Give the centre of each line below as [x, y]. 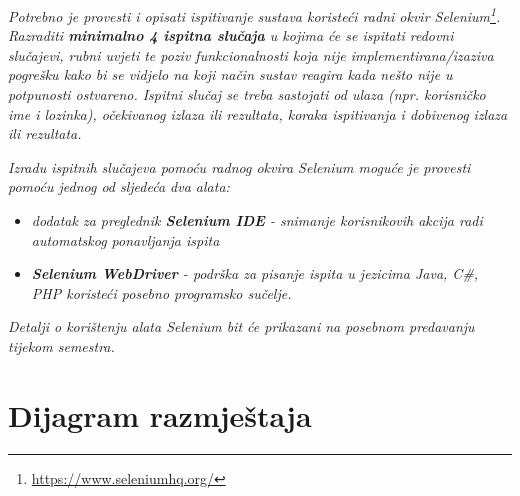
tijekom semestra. [61, 345]
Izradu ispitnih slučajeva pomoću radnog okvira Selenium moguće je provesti [239, 166]
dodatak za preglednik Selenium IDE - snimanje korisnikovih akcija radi [257, 220]
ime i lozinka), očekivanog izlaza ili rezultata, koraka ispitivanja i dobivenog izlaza [258, 113]
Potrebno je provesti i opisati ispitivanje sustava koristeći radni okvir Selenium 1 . [254, 14]
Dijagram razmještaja [160, 414]
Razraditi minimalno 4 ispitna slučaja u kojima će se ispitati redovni [231, 35]
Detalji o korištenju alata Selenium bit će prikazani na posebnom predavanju [241, 326]
